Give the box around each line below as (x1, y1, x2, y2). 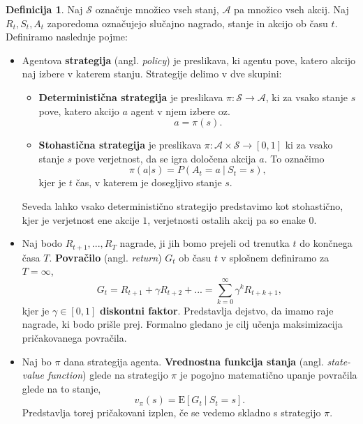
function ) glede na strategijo (47, 368, 168, 382)
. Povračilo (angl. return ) (49, 250, 162, 264)
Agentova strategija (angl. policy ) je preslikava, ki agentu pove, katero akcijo (22, 52, 356, 67)
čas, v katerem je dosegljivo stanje (75, 175, 222, 190)
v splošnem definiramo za (221, 250, 329, 264)
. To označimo (264, 151, 325, 165)
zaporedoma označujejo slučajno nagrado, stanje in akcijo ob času (47, 15, 328, 30)
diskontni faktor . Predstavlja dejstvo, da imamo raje (99, 303, 334, 317)
